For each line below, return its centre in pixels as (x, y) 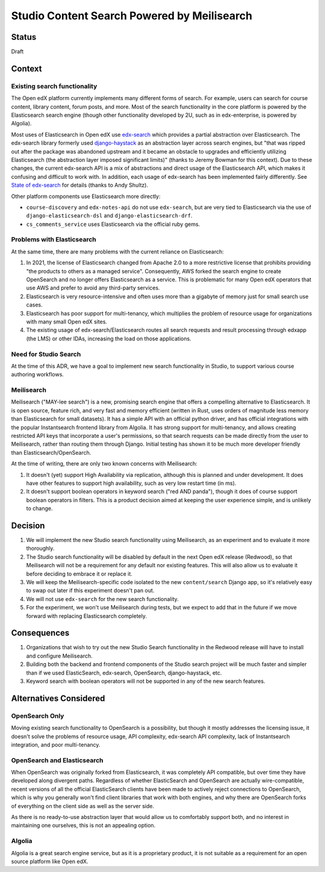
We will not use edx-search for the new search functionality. (102, 599)
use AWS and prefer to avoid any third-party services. (93, 288)
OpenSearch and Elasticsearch (57, 760)
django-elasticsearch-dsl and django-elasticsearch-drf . (109, 216)
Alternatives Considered (58, 698)
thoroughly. (40, 549)
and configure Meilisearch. (59, 656)
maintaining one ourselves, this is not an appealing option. (83, 826)
